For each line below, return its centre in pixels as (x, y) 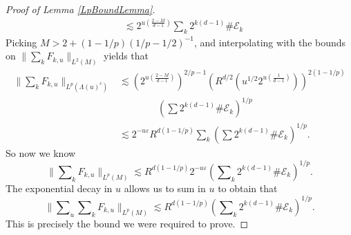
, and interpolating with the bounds (270, 42)
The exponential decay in (59, 188)
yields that (126, 56)
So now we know (41, 152)
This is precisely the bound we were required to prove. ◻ (127, 223)
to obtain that (248, 188)
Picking (21, 42)
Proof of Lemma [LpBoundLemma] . (80, 9)
